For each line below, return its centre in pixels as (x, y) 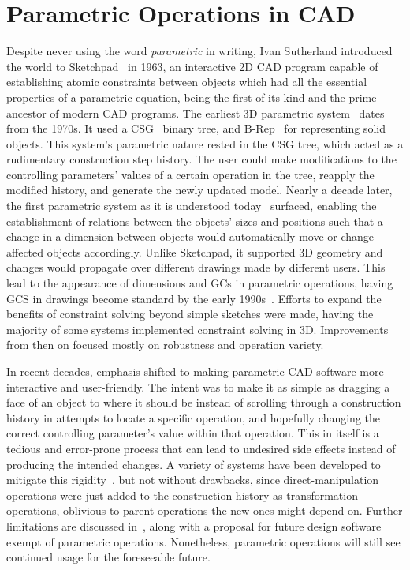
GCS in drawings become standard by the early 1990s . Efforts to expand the (194, 298)
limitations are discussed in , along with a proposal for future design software (194, 525)
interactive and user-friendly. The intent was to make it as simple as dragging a (198, 386)
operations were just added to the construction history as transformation (182, 495)
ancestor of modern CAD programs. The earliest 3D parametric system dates (196, 112)
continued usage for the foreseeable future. (108, 557)
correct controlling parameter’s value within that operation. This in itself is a (193, 433)
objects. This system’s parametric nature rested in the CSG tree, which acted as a (205, 143)
